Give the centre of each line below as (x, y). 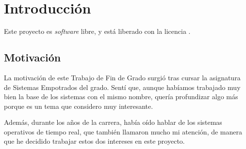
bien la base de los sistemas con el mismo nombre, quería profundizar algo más (121, 97)
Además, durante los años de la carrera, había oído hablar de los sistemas (113, 122)
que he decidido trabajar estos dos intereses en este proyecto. (94, 141)
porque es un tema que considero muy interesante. (79, 106)
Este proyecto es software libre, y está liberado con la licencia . (97, 31)
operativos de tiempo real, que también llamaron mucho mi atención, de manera (123, 131)
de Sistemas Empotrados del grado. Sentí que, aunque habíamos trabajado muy (122, 87)
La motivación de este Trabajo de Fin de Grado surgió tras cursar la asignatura (122, 77)
